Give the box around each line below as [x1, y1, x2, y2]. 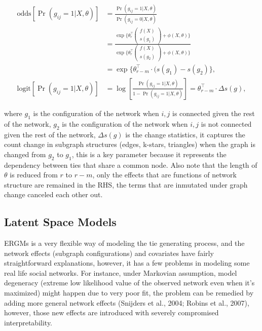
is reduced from [10, 169, 58, 180]
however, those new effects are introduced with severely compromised [4, 307, 219, 318]
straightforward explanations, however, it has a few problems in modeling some [4, 258, 250, 268]
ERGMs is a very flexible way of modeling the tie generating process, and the [4, 238, 245, 248]
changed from [4, 149, 46, 159]
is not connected [201, 118, 252, 129]
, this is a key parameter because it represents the [71, 149, 227, 159]
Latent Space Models [4, 214, 117, 230]
